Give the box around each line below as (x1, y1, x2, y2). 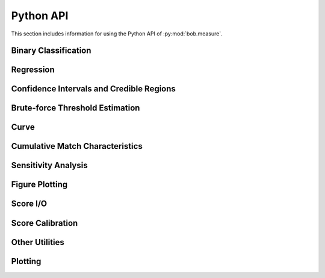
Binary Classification (11, 46, 91, 56)
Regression (11, 65, 55, 75)
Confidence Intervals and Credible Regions (11, 84, 176, 94)
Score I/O (11, 199, 48, 209)
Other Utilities (11, 237, 64, 247)
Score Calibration (11, 218, 78, 228)
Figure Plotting (11, 180, 68, 190)
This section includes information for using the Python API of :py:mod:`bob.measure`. (11, 30, 223, 37)
